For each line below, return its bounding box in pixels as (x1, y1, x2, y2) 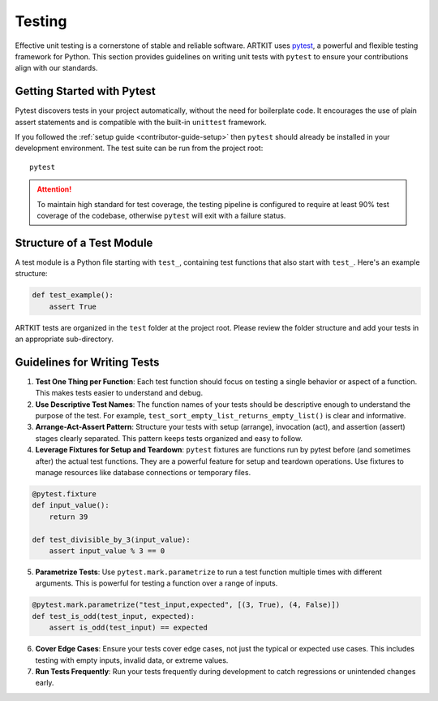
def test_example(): (32, 291, 114, 300)
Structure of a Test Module (15, 236, 153, 249)
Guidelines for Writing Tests (15, 355, 160, 369)
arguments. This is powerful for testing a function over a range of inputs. (35, 578, 278, 588)
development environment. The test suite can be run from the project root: (15, 143, 264, 154)
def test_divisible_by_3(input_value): (32, 534, 191, 544)
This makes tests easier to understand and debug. (35, 388, 203, 398)
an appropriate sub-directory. (15, 334, 114, 344)
